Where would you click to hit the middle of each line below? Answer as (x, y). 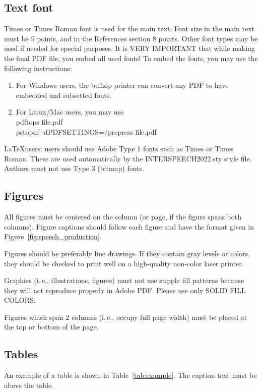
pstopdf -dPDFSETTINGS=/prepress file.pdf (86, 131)
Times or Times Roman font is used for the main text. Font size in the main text (129, 29)
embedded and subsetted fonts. (64, 95)
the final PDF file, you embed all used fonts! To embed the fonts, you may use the (131, 58)
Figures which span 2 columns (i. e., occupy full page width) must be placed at (125, 317)
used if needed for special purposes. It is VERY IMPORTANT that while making (129, 48)
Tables (21, 354)
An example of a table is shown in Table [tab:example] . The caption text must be (130, 375)
